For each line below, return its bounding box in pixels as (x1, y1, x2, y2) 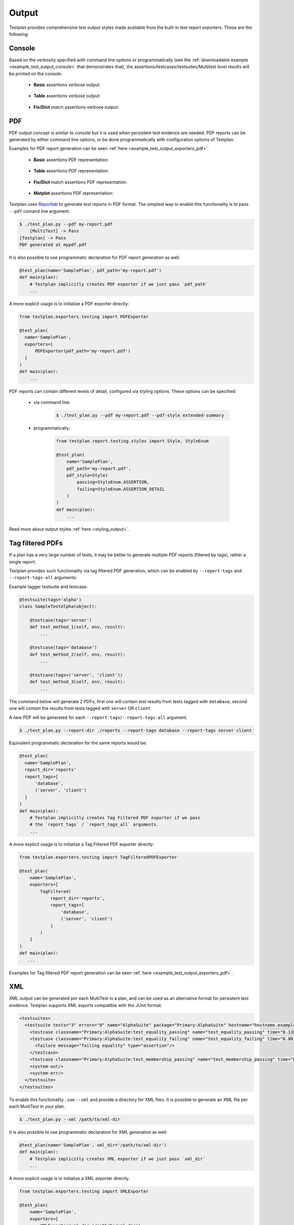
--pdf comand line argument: (9, 208, 70, 214)
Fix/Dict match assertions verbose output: (33, 104, 120, 110)
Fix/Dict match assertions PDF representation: (33, 179, 127, 185)
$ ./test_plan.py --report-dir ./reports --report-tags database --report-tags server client (19, 728, 252, 733)
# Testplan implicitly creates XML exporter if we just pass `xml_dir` (29, 1156, 206, 1161)
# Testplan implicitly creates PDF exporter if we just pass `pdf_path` (29, 281, 208, 287)
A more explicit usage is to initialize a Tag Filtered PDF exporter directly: (9, 841, 154, 847)
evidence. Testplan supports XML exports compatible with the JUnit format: (9, 1002, 162, 1008)
